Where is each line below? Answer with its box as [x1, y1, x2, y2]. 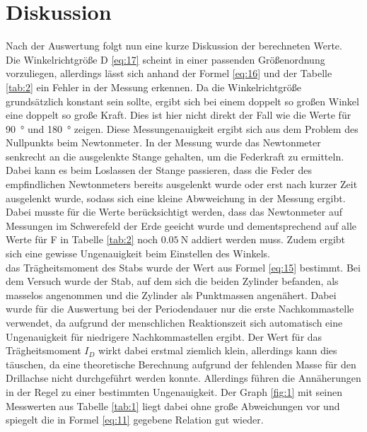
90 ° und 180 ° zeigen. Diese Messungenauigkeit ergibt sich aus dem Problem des [6, 121, 359, 136]
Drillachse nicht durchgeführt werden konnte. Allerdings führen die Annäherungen [6, 370, 361, 385]
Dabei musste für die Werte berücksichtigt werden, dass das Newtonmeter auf [6, 204, 343, 219]
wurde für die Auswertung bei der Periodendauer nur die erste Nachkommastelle [6, 301, 354, 316]
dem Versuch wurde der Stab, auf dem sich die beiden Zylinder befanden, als [6, 274, 339, 288]
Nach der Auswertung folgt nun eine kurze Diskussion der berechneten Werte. [6, 38, 342, 53]
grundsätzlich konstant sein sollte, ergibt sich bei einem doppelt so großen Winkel [6, 93, 359, 108]
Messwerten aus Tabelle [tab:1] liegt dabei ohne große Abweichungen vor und [6, 398, 340, 413]
